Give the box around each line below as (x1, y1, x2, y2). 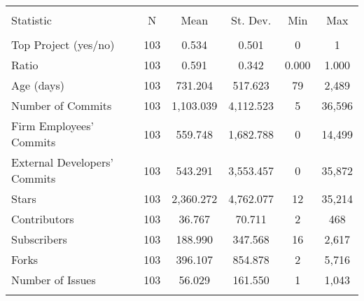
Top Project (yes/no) (11, 36, 115, 52)
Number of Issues (11, 272, 96, 288)
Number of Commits (11, 97, 112, 113)
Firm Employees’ (11, 118, 94, 134)
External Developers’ (11, 154, 113, 170)
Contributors (11, 211, 74, 227)
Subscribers (11, 231, 67, 247)
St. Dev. (231, 12, 272, 28)
